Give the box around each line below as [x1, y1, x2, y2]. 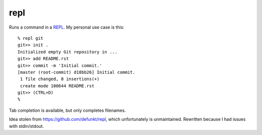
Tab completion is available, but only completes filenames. [9, 107, 126, 113]
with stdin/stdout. [9, 123, 44, 129]
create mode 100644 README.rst [20, 83, 95, 88]
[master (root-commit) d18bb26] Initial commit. [17, 69, 135, 75]
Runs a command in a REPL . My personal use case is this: [9, 24, 125, 30]
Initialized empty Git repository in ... [17, 49, 117, 54]
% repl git [17, 35, 44, 41]
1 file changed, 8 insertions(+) [20, 76, 99, 82]
